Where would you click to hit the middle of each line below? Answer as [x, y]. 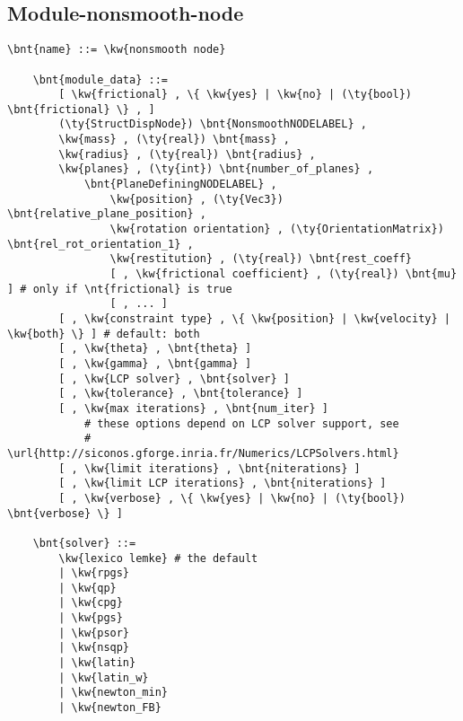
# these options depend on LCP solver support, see [241, 423]
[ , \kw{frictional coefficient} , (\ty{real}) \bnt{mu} [284, 274]
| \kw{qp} [87, 588]
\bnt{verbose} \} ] [65, 513]
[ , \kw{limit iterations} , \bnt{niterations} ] [210, 468]
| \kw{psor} [94, 633]
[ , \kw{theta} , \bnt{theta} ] [155, 349]
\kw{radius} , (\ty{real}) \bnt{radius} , [187, 154]
